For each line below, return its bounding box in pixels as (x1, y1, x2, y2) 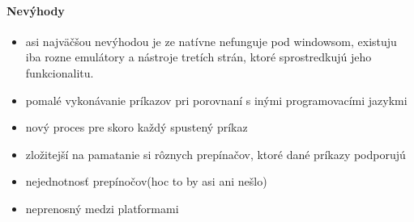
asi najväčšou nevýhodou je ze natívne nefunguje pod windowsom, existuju (25, 32, 397, 49)
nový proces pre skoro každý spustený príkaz (25, 119, 248, 136)
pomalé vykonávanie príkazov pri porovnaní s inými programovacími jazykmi (25, 91, 408, 108)
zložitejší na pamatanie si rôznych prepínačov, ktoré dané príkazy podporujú (25, 145, 406, 162)
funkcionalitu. (25, 64, 94, 81)
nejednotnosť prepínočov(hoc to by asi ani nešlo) (25, 173, 267, 190)
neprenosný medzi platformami (25, 199, 179, 216)
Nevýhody (6, 2, 65, 19)
